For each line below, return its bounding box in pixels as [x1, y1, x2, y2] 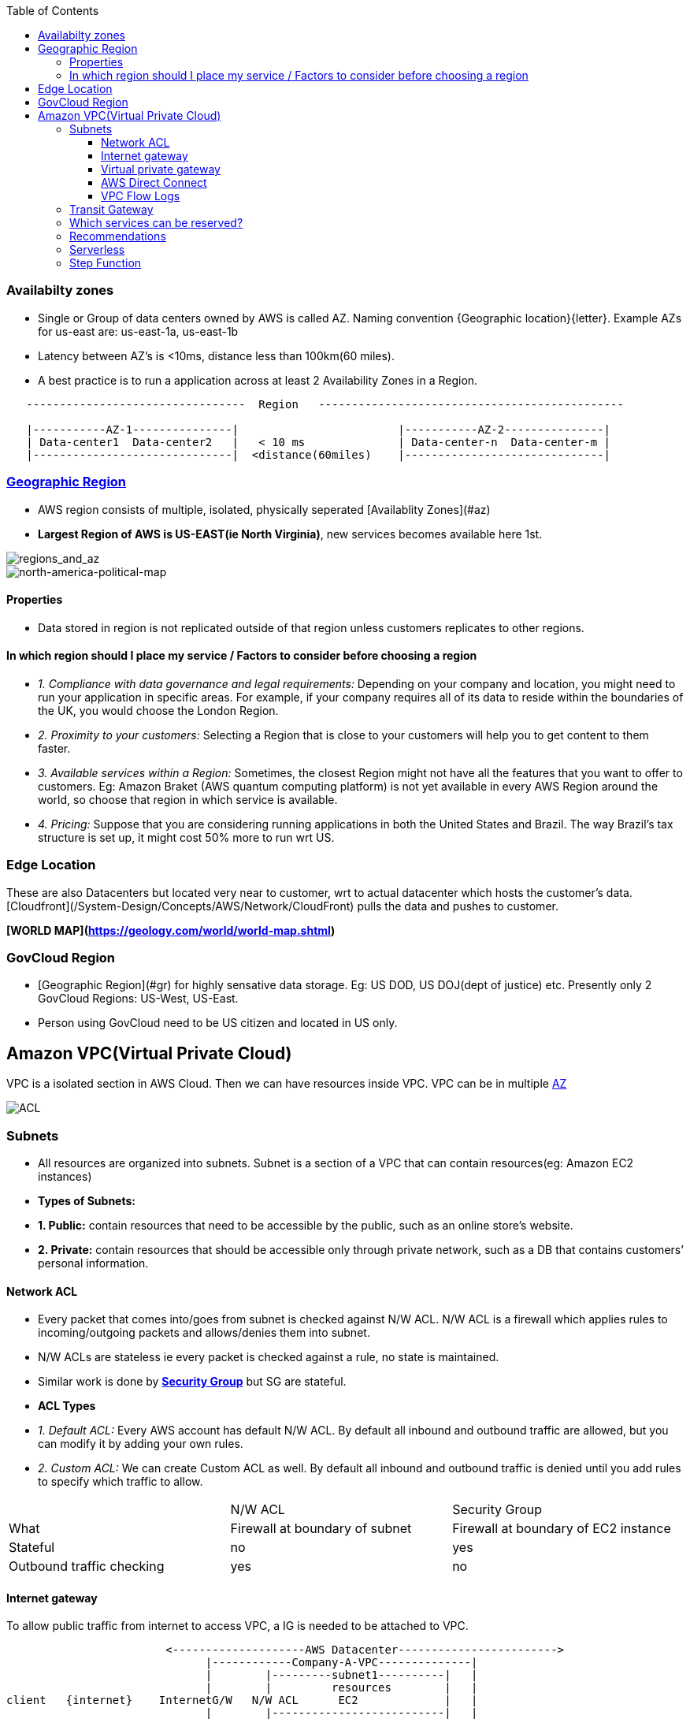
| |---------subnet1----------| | [205, 1669, 478, 1682]
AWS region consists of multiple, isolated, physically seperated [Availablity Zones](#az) [38, 502, 491, 516]
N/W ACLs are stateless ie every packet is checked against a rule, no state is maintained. [38, 1350, 499, 1364]
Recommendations [69, 229, 166, 243]
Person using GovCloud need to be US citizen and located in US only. [38, 1016, 398, 1030]
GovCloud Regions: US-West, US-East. [38, 992, 239, 1006]
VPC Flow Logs [101, 189, 180, 203]
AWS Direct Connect [101, 176, 207, 189]
